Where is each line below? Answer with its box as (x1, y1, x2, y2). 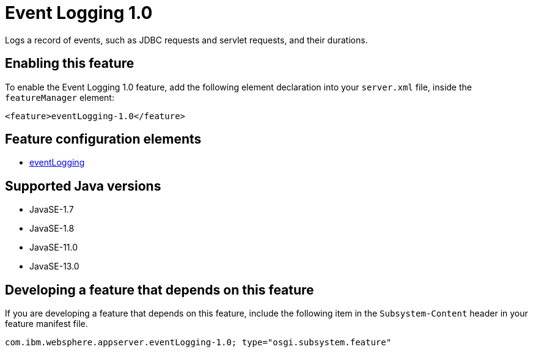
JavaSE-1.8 (29, 223, 75, 234)
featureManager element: (5, 92, 114, 103)
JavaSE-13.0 (29, 261, 79, 272)
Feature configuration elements (5, 131, 202, 147)
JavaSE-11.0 (29, 242, 78, 253)
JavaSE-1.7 (29, 204, 74, 215)
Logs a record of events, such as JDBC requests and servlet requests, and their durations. (5, 34, 368, 45)
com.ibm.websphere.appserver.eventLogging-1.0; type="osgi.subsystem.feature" (5, 337, 392, 348)
